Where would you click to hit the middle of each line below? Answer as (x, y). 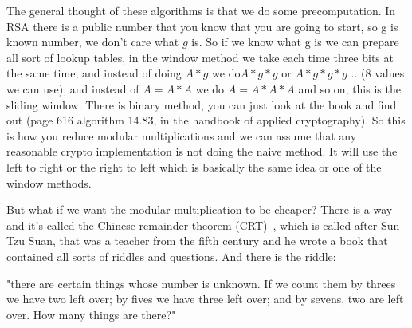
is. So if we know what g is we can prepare (295, 42)
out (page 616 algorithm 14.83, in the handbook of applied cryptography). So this (206, 120)
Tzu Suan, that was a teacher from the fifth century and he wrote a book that (197, 241)
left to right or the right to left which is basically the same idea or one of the (194, 166)
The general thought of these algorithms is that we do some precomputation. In (201, 10)
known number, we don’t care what (93, 42)
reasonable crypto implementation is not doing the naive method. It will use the (202, 151)
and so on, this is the (349, 88)
